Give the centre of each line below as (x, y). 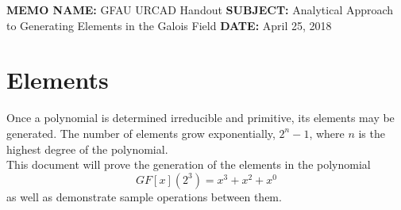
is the (372, 133)
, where (327, 133)
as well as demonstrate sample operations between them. (144, 196)
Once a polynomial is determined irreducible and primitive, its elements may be (200, 118)
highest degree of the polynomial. (87, 149)
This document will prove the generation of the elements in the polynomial (189, 164)
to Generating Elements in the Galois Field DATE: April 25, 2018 (169, 25)
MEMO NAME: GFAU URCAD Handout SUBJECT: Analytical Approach (200, 10)
